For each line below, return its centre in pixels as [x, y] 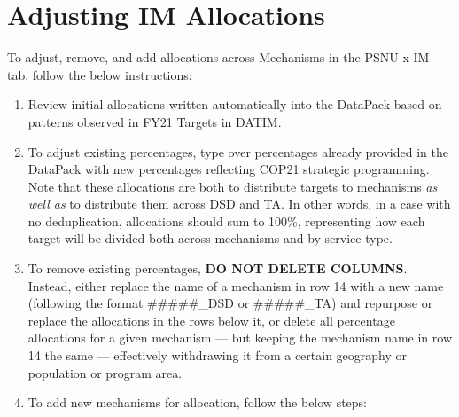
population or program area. [105, 372]
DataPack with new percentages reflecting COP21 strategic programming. [229, 169]
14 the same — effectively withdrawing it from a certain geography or [218, 355]
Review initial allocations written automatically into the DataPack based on [235, 104]
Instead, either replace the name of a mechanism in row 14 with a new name [236, 285]
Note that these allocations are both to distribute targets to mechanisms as [233, 186]
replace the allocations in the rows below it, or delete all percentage [211, 320]
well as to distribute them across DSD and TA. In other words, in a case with [239, 204]
